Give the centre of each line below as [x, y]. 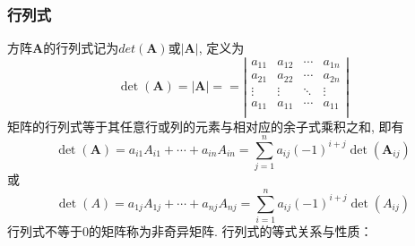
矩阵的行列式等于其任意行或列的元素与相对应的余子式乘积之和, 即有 [206, 126]
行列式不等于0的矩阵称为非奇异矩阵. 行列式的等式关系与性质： [190, 230]
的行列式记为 [81, 48]
